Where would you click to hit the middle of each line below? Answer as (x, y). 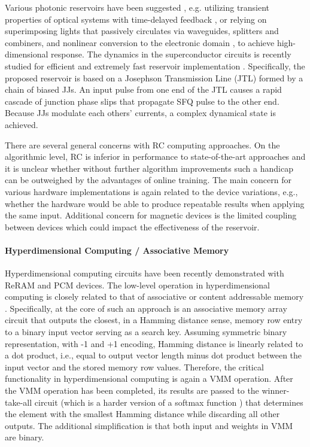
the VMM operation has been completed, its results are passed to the (132, 390)
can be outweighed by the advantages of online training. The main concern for (148, 180)
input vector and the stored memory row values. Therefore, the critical (134, 367)
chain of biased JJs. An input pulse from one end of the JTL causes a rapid (143, 89)
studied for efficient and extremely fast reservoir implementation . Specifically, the (155, 66)
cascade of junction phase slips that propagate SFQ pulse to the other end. (142, 101)
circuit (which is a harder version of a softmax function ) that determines (169, 402)
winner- (276, 390)
